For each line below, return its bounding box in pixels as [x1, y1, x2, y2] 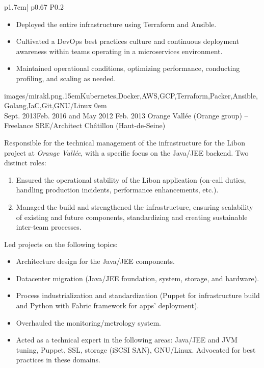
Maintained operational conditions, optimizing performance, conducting [16, 63, 240, 73]
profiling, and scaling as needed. [16, 72, 116, 83]
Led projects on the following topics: [4, 238, 118, 249]
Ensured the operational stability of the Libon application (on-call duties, [16, 174, 246, 185]
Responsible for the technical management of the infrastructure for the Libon [4, 137, 245, 148]
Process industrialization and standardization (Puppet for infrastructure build [16, 290, 260, 301]
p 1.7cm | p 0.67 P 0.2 [4, 2, 64, 12]
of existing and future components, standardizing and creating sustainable [16, 211, 248, 222]
